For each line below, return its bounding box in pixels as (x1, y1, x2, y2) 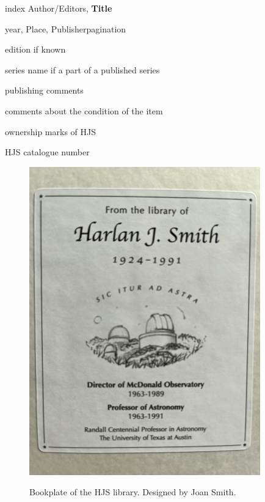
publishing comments (5, 84, 84, 97)
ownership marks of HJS (5, 125, 96, 138)
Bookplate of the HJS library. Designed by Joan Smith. (29, 485, 236, 498)
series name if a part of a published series (5, 63, 160, 76)
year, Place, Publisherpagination (5, 22, 126, 35)
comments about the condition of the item (5, 104, 163, 117)
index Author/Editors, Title (5, 2, 112, 14)
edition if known (5, 43, 66, 56)
